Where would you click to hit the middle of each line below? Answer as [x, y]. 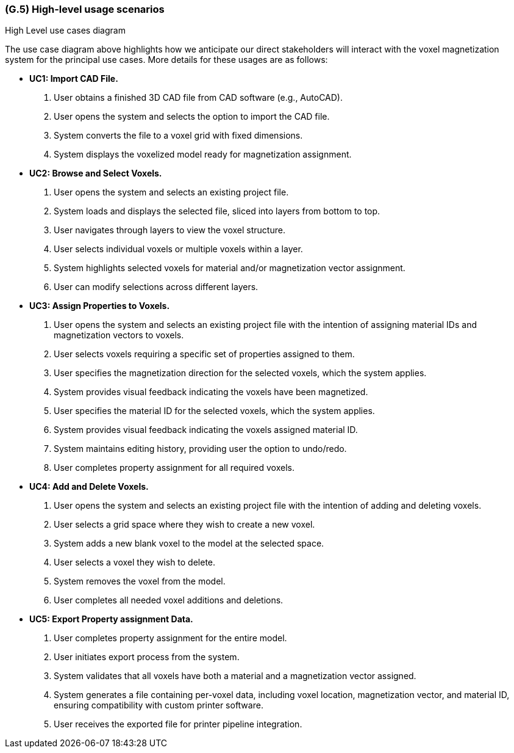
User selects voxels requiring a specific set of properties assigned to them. [204, 354]
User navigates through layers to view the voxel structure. [170, 230]
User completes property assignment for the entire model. [170, 638]
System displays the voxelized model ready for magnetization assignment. [203, 155]
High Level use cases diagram [65, 31]
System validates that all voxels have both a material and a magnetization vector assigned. [235, 676]
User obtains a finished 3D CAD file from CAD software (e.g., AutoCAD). [198, 98]
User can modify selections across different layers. [156, 287]
